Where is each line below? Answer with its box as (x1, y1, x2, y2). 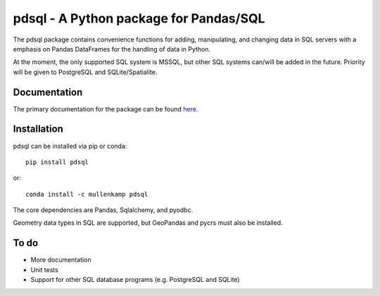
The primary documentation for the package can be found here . (13, 104, 198, 113)
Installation (13, 123, 63, 135)
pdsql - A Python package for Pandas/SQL (13, 11, 265, 26)
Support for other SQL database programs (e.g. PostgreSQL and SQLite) (30, 276, 240, 284)
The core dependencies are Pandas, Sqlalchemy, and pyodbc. (13, 206, 194, 214)
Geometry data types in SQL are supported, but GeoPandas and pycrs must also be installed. (13, 218, 283, 227)
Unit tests (30, 265, 59, 274)
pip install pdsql (25, 158, 89, 166)
